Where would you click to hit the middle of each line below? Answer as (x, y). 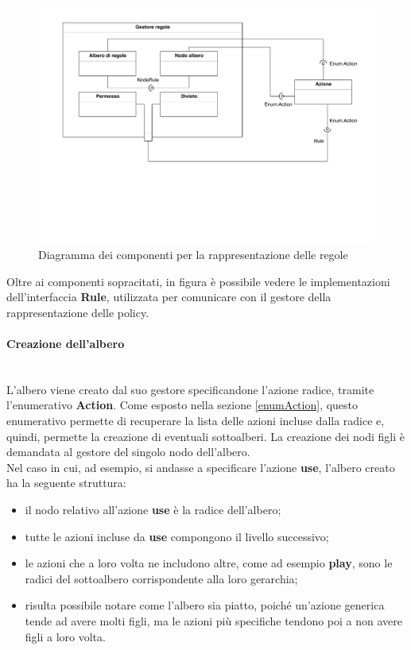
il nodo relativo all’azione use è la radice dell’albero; (153, 510)
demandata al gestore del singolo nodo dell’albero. (128, 452)
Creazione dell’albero (66, 344)
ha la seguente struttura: (66, 483)
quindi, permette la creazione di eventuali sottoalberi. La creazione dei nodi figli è (205, 436)
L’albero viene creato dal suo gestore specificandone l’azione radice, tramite (190, 389)
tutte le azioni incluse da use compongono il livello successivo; (177, 536)
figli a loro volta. (65, 636)
